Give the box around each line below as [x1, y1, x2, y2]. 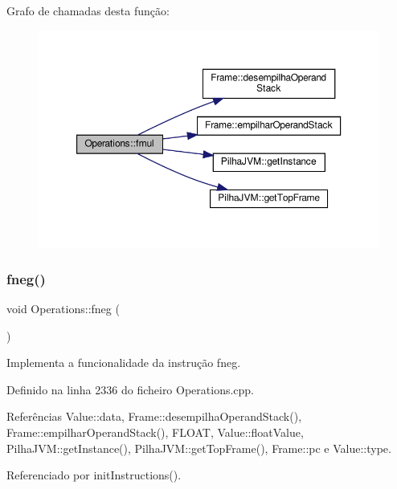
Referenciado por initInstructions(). [6, 467, 182, 483]
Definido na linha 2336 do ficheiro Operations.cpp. [6, 381, 255, 397]
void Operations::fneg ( [6, 300, 120, 316]
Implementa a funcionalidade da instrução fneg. [6, 354, 241, 371]
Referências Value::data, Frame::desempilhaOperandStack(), [6, 408, 302, 425]
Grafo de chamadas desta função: [6, 2, 170, 18]
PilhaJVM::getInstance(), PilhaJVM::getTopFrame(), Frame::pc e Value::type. [6, 439, 391, 456]
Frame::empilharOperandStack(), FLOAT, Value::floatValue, [6, 423, 304, 440]
